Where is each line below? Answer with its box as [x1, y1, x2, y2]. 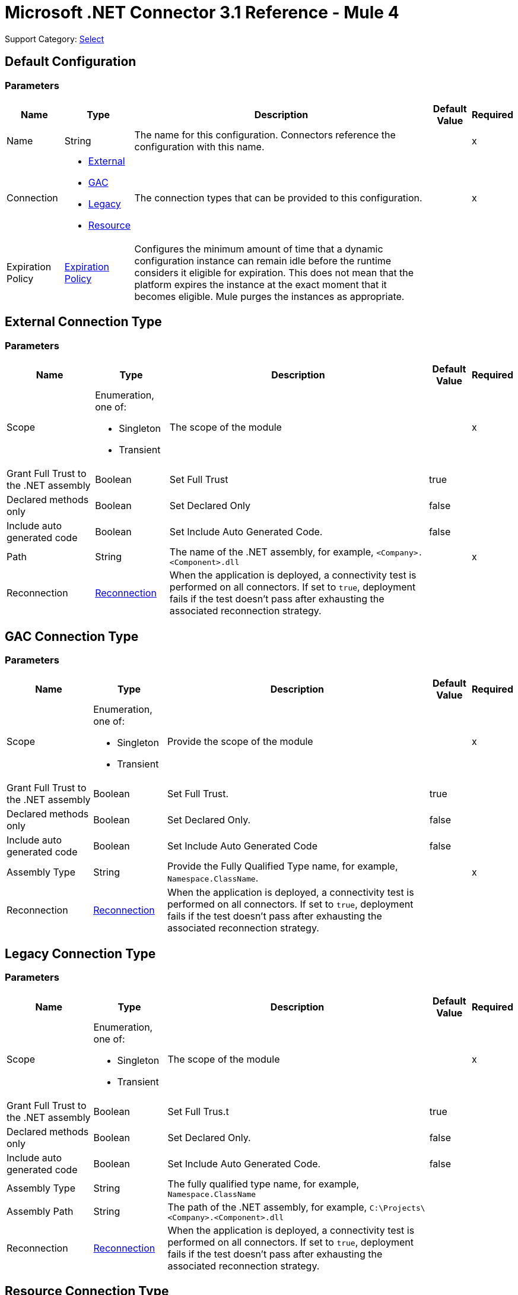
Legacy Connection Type [5, 946, 156, 961]
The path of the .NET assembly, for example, [167, 1201, 367, 1213]
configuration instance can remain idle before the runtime [134, 254, 392, 267]
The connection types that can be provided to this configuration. [134, 191, 422, 204]
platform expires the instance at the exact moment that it [134, 278, 387, 290]
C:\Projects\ [369, 1203, 425, 1212]
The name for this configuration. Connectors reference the [134, 128, 396, 141]
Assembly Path [7, 1205, 74, 1218]
